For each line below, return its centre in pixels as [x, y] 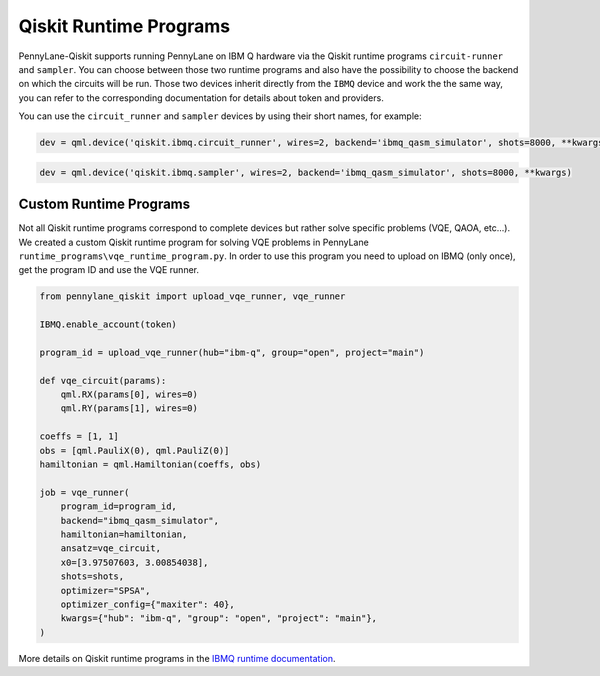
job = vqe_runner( [84, 492]
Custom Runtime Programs [104, 204]
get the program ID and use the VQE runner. [109, 270]
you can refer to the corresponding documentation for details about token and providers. [201, 97]
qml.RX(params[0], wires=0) [129, 394]
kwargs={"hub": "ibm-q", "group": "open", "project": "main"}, [219, 618]
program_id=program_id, [118, 506]
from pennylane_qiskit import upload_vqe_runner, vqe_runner [192, 296]
